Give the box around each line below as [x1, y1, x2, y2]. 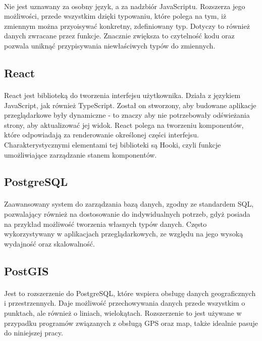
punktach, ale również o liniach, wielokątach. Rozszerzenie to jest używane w [4, 308, 242, 318]
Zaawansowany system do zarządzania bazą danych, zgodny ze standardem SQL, [4, 199, 254, 209]
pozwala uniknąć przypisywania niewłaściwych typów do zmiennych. [4, 40, 216, 51]
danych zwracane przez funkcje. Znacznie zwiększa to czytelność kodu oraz [4, 30, 235, 41]
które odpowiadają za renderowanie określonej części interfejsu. [4, 129, 199, 140]
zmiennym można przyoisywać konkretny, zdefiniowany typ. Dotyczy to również [4, 20, 250, 31]
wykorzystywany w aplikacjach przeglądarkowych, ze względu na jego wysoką [4, 228, 243, 239]
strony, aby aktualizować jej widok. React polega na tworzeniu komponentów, [4, 119, 244, 130]
